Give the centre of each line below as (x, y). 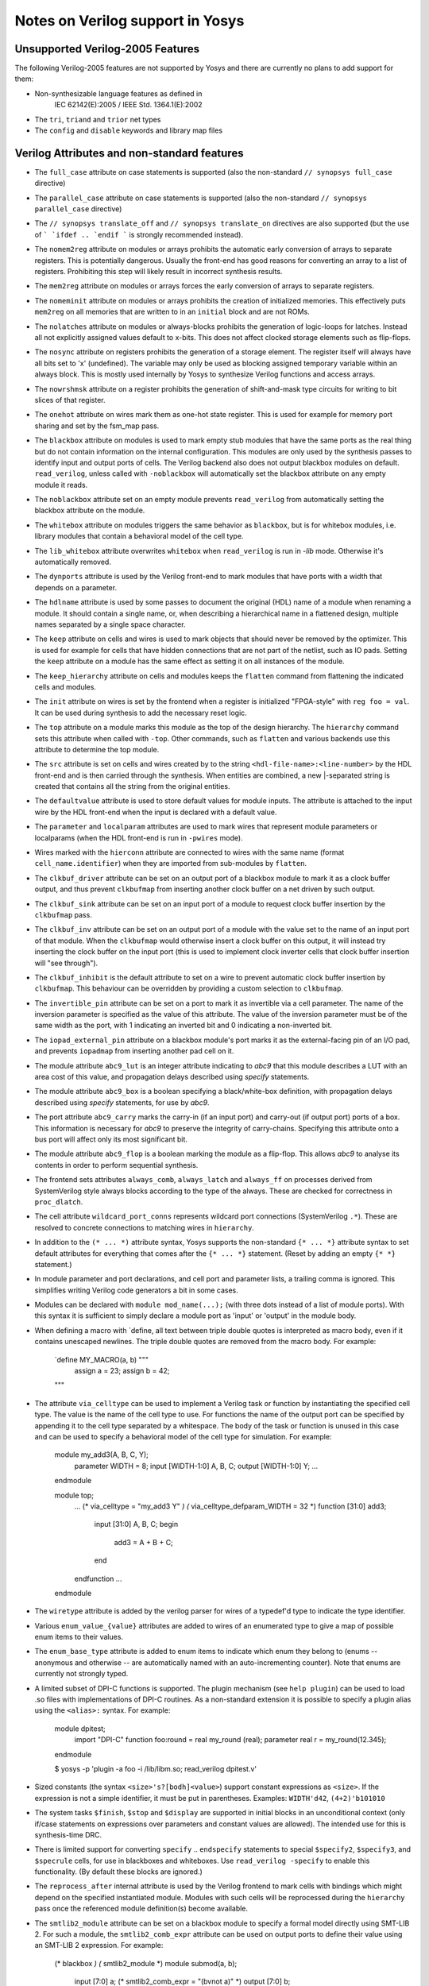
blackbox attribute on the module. (90, 510)
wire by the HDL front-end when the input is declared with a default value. (156, 812)
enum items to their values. (79, 1637)
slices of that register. (70, 400)
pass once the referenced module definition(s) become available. (141, 1909)
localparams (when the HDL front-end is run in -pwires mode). (139, 837)
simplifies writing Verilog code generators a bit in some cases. (136, 1290)
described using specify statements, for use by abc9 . (122, 1102)
